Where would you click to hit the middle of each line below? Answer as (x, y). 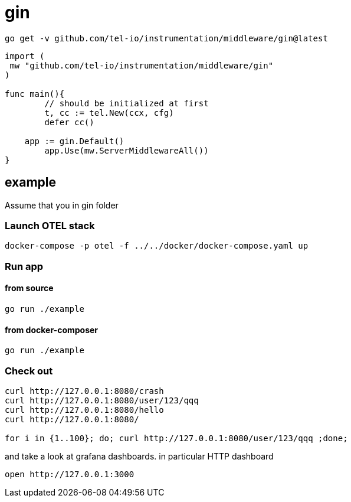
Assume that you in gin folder (62, 205)
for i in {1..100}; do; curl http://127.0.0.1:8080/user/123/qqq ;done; (176, 438)
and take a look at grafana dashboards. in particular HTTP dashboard (139, 456)
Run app (24, 266)
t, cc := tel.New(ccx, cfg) (109, 113)
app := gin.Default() (74, 141)
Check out (29, 371)
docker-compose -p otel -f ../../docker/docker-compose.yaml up (157, 246)
